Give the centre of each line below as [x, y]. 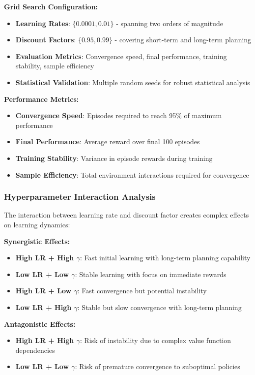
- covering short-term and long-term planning [183, 40]
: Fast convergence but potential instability [142, 291]
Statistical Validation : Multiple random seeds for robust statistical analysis [133, 82]
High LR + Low [43, 291]
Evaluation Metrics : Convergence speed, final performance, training [121, 56]
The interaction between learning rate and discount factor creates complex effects [127, 215]
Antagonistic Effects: [40, 324]
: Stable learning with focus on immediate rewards [151, 274]
